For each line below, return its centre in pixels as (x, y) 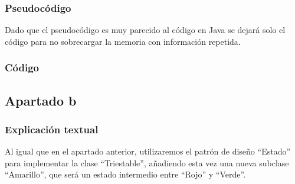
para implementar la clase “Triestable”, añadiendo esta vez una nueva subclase (147, 162)
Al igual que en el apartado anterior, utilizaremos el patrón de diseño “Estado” (148, 151)
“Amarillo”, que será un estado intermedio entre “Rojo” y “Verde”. (125, 174)
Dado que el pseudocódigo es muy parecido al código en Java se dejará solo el (145, 30)
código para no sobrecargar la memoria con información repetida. (123, 41)
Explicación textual (52, 129)
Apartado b (41, 100)
